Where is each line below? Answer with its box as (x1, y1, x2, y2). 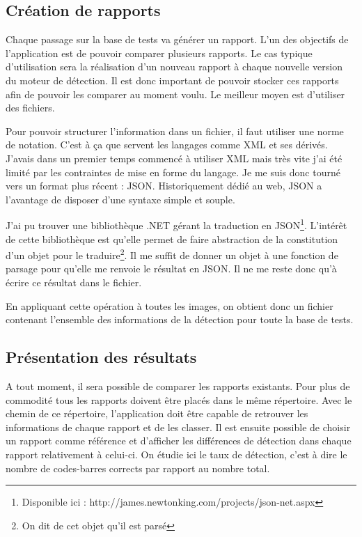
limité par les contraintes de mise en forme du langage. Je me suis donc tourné (6, 164, 340, 179)
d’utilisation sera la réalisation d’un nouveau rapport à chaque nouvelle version (6, 59, 343, 74)
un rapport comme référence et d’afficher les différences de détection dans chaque (6, 433, 352, 448)
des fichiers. (6, 100, 55, 115)
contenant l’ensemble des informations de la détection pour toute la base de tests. (6, 312, 354, 327)
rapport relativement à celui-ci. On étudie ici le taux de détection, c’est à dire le (6, 446, 347, 461)
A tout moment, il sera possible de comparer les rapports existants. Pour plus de (6, 379, 350, 393)
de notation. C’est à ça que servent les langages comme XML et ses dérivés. (6, 137, 328, 152)
